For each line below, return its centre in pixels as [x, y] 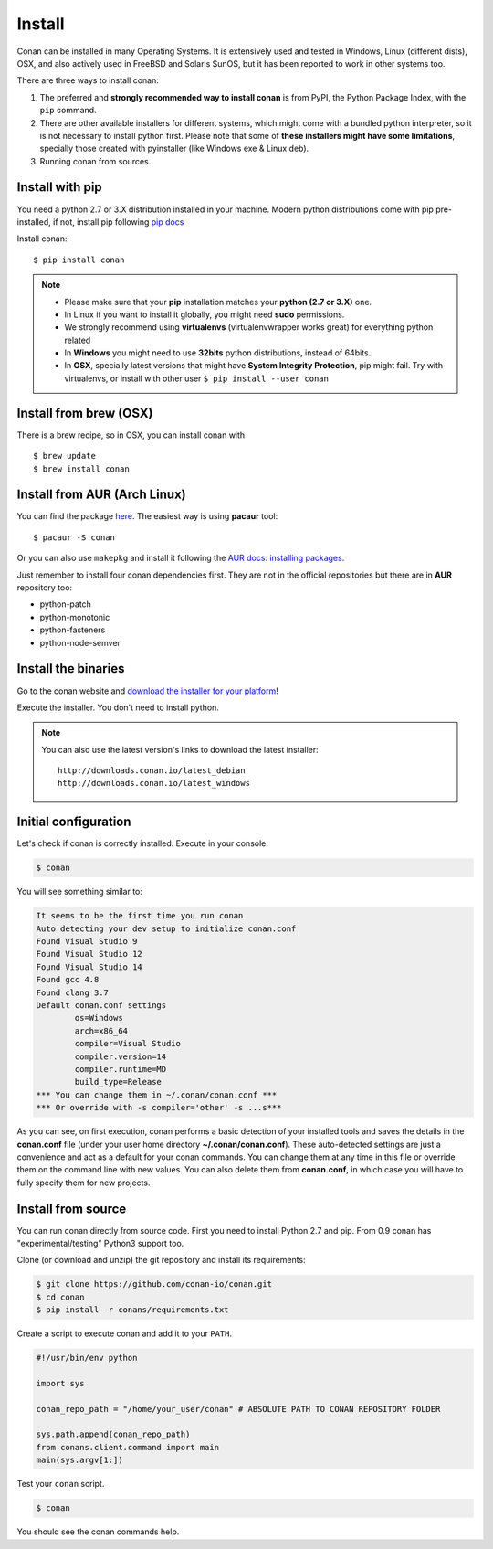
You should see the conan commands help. [98, 1532]
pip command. [68, 111]
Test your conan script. [61, 1484]
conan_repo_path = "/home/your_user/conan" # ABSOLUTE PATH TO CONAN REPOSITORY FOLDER [238, 1409]
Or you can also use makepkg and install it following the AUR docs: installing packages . [181, 558]
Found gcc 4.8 [68, 980]
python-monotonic [75, 617]
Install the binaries [71, 668]
